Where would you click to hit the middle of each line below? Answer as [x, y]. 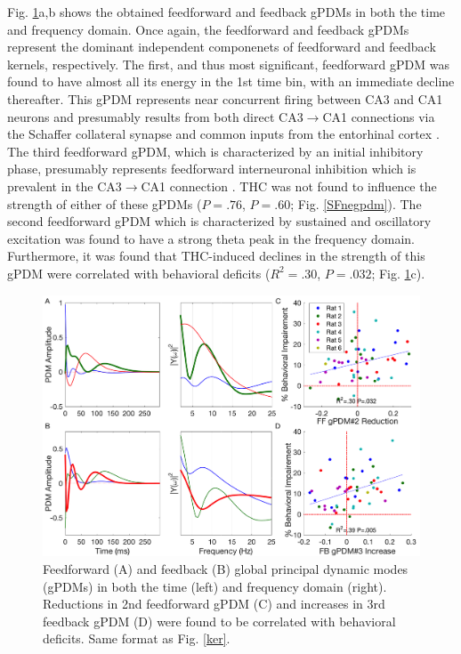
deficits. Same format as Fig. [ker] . [137, 638]
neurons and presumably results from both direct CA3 [155, 116]
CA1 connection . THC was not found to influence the [289, 186]
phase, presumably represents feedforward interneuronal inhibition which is [212, 169]
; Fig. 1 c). [398, 273]
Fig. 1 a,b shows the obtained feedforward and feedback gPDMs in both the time [226, 12]
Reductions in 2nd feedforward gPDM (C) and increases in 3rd [214, 604]
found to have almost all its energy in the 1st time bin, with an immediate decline [231, 81]
